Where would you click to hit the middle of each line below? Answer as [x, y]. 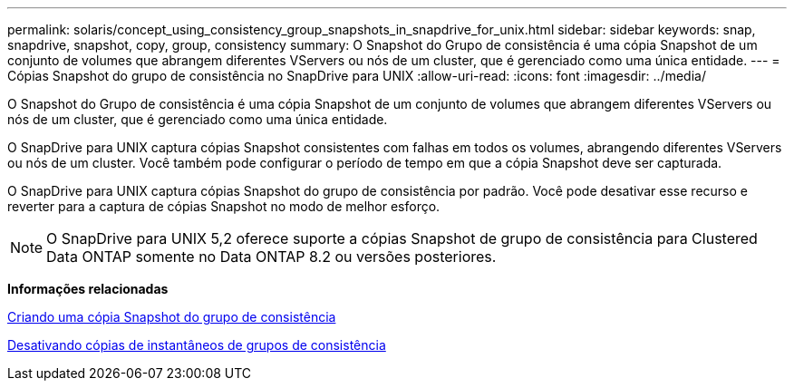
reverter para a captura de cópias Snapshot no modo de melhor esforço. [224, 206]
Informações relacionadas [88, 289]
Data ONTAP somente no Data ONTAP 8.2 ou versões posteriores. [271, 257]
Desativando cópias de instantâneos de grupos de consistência [197, 345]
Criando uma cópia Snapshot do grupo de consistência [172, 317]
